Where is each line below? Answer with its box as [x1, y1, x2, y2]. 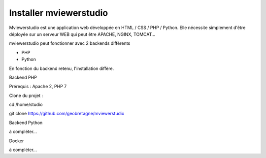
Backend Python [9, 120, 43, 126]
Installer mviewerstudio [9, 7, 108, 18]
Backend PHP [9, 74, 37, 80]
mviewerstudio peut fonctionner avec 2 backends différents [9, 40, 131, 46]
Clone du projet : [9, 93, 43, 98]
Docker [9, 138, 24, 144]
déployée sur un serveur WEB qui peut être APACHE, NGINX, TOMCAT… [9, 31, 156, 37]
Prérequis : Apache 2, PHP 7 [9, 84, 67, 90]
